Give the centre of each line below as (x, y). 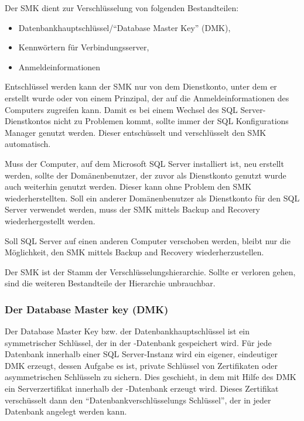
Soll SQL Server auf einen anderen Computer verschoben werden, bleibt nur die (148, 240)
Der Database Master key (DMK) (87, 309)
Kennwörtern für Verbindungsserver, (84, 47)
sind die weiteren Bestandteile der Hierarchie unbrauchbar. (110, 283)
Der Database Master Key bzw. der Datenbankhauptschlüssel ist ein (127, 331)
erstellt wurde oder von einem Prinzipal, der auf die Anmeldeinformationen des (147, 97)
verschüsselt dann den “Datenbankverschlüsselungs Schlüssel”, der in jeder (138, 400)
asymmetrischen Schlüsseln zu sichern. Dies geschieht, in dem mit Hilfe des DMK (151, 377)
